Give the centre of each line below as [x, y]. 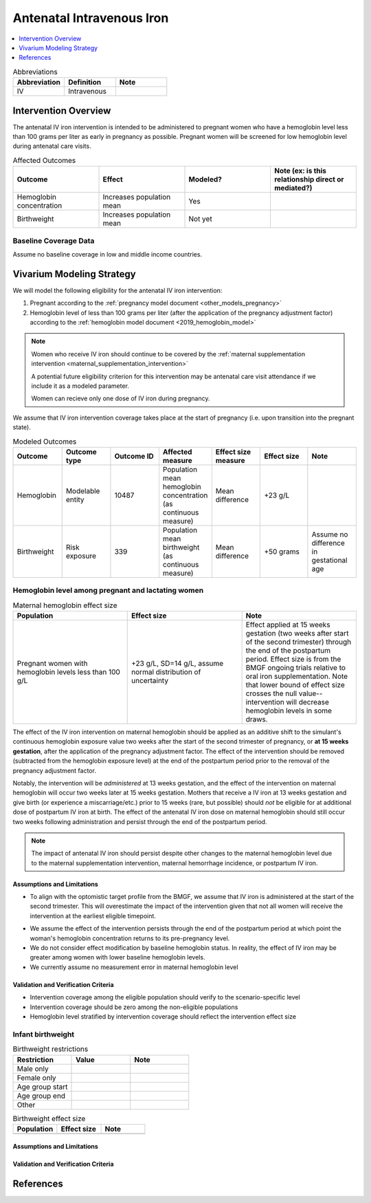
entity [75, 499]
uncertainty [150, 681]
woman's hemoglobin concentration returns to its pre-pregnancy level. [130, 938]
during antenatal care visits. [52, 146]
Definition [85, 83]
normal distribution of [166, 672]
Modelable [83, 490]
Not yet [200, 219]
